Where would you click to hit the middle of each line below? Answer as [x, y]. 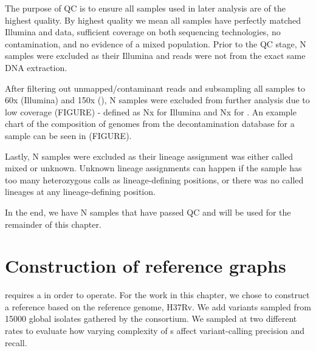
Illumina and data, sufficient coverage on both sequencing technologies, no [143, 32]
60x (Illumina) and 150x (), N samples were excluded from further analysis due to [157, 100]
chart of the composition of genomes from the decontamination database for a [150, 124]
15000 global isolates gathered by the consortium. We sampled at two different [151, 319]
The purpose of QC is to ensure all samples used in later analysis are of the [145, 8]
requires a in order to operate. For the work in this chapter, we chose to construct [157, 295]
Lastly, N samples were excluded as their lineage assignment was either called [149, 156]
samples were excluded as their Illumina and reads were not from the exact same [155, 56]
